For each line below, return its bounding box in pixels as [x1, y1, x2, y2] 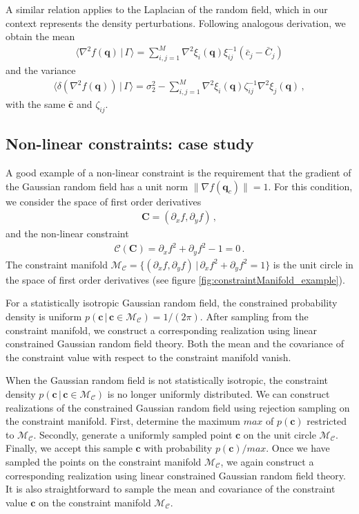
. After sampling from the [200, 309, 309, 324]
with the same [6, 97, 66, 111]
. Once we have [266, 441, 330, 455]
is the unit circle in [273, 257, 353, 271]
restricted [307, 414, 347, 428]
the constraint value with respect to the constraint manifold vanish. [6, 349, 291, 364]
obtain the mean [6, 29, 75, 44]
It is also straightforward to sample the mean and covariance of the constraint [6, 481, 336, 496]
